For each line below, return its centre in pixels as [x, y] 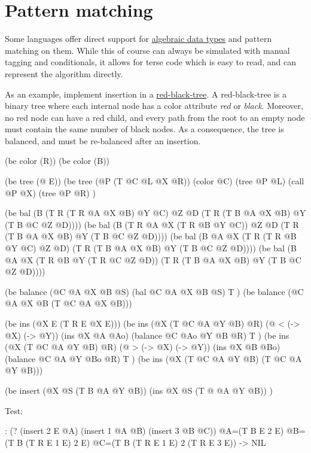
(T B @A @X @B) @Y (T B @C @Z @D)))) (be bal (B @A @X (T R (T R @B [151, 236]
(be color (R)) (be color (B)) [57, 161]
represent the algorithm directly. [64, 73]
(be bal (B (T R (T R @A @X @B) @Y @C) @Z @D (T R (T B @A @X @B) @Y [155, 213]
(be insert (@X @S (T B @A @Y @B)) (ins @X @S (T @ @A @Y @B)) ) [139, 390]
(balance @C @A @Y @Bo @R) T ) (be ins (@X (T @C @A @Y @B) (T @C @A [153, 358]
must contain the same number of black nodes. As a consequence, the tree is [144, 129]
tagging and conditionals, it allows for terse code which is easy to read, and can [150, 62]
